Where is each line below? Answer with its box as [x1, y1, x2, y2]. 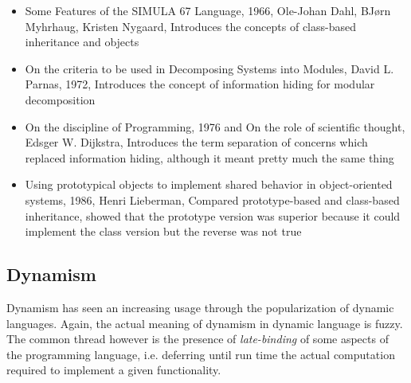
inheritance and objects [25, 33, 139, 50]
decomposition [25, 91, 96, 107]
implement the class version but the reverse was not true [25, 223, 302, 240]
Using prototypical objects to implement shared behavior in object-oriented [25, 176, 393, 193]
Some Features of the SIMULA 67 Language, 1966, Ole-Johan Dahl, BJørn [25, 2, 391, 18]
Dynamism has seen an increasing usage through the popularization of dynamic [6, 299, 394, 315]
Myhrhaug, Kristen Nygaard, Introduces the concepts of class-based [25, 18, 356, 34]
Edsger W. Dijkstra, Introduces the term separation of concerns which [25, 134, 368, 150]
